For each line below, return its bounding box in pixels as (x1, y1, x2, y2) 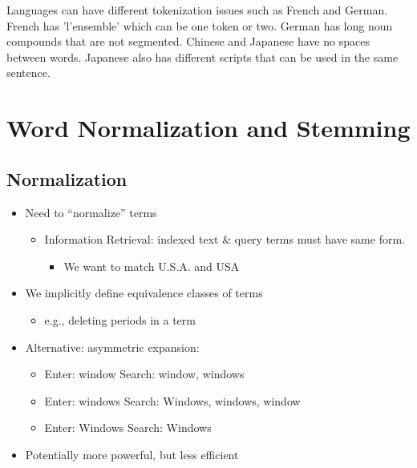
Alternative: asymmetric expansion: (25, 338, 200, 355)
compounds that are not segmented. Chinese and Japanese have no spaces (6, 33, 370, 50)
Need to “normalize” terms (25, 204, 157, 220)
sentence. (6, 64, 51, 81)
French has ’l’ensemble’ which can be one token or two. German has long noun (6, 17, 393, 34)
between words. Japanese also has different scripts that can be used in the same (6, 48, 399, 65)
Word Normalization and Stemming (6, 111, 411, 144)
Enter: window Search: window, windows (44, 365, 245, 382)
